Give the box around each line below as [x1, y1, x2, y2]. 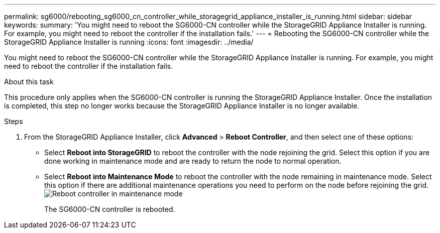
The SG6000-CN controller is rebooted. [44, 205, 175, 213]
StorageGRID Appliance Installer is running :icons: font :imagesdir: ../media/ [4, 38, 254, 46]
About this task [4, 77, 54, 86]
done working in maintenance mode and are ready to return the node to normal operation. [44, 157, 342, 165]
